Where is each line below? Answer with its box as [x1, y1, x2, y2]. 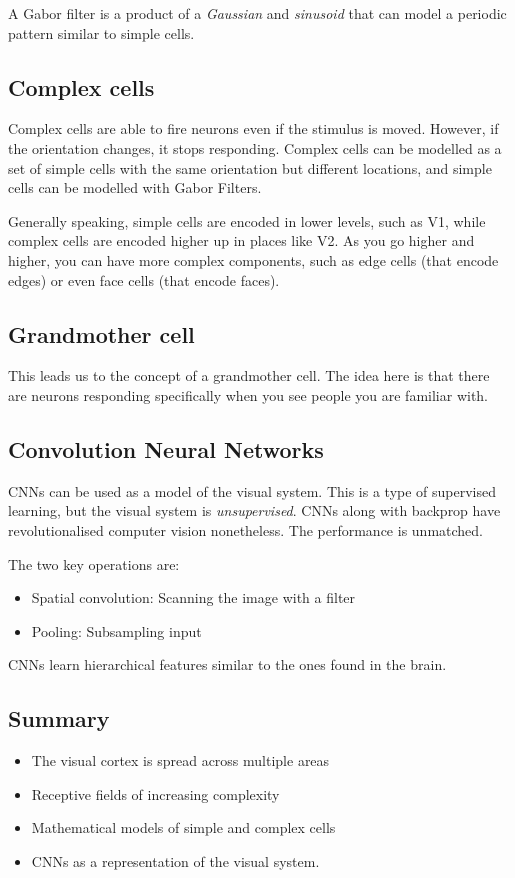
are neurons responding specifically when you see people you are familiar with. [8, 384, 489, 405]
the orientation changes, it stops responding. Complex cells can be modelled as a [8, 137, 502, 158]
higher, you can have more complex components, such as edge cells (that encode [8, 249, 499, 270]
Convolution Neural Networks [8, 433, 324, 464]
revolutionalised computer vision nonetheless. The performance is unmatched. [8, 519, 483, 540]
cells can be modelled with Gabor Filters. [8, 177, 262, 198]
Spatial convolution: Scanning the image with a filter [31, 587, 356, 608]
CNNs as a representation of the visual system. [31, 850, 320, 871]
